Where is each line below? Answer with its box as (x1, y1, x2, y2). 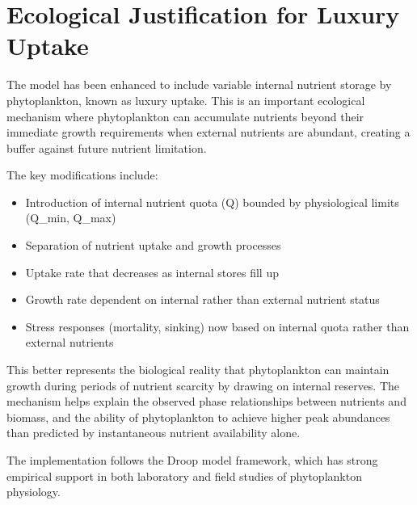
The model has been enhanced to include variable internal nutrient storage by (6, 76, 392, 93)
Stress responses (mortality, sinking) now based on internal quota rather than (25, 318, 410, 335)
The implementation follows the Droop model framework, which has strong (6, 452, 378, 468)
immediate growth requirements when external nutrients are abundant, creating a (6, 124, 411, 141)
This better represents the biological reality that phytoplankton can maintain (6, 361, 390, 378)
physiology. (6, 483, 61, 500)
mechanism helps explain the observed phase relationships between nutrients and (6, 393, 406, 410)
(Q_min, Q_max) (25, 209, 116, 226)
